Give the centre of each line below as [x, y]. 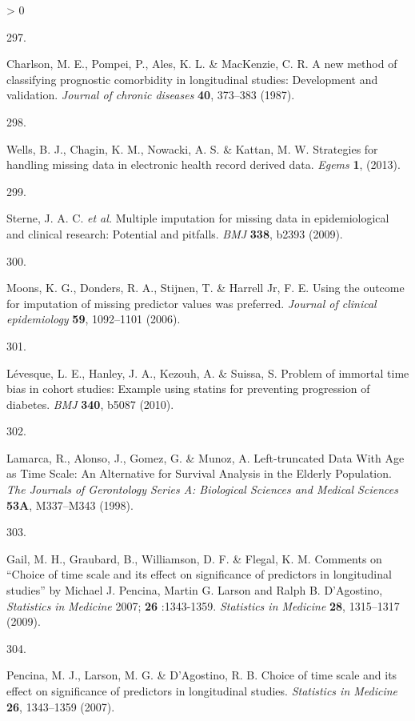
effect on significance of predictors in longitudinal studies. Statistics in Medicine [202, 691]
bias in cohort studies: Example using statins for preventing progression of [188, 389]
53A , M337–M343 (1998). [70, 505]
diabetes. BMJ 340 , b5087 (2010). [90, 404]
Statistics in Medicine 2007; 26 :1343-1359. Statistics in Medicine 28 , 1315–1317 [203, 605]
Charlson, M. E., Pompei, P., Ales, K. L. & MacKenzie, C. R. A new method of [202, 64]
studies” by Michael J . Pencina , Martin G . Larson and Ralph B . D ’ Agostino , [195, 590]
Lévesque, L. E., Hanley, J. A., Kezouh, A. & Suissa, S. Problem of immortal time [208, 373]
